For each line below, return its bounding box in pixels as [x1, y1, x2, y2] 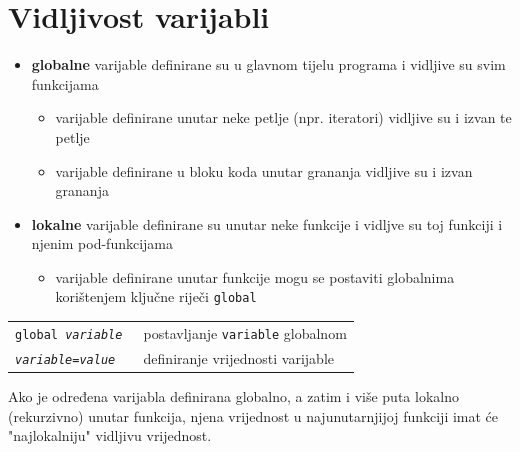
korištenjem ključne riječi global [55, 286, 257, 307]
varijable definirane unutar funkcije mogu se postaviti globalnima [55, 266, 455, 287]
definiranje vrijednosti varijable [143, 347, 334, 368]
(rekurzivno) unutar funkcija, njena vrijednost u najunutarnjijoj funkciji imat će [8, 405, 499, 426]
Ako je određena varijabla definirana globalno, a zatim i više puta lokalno [8, 385, 459, 406]
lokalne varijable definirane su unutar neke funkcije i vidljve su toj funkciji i [31, 213, 503, 234]
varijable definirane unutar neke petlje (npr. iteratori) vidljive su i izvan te [55, 107, 512, 128]
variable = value [15, 352, 116, 367]
